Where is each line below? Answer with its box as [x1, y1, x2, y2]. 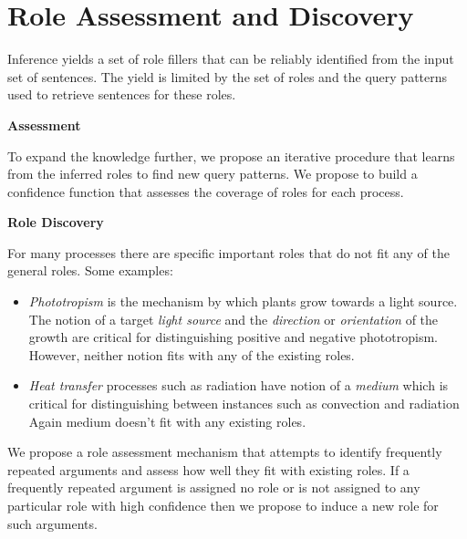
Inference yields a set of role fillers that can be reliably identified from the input [7, 49, 454, 68]
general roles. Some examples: [7, 261, 173, 280]
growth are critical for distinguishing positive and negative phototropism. [28, 327, 438, 347]
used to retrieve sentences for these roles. [7, 85, 236, 104]
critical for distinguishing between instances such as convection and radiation [28, 394, 460, 413]
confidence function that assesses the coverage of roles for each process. [7, 181, 404, 201]
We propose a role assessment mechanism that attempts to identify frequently [7, 442, 442, 461]
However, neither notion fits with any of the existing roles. [28, 345, 355, 364]
